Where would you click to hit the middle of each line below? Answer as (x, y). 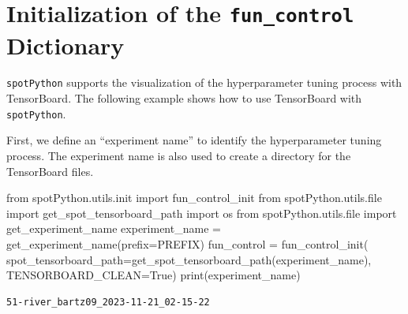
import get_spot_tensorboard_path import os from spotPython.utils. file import (202, 213)
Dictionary (66, 45)
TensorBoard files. (50, 171)
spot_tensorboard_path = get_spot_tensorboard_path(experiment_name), (189, 259)
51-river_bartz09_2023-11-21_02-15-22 (108, 302)
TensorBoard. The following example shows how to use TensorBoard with (184, 98)
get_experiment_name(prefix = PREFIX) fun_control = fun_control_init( (187, 243)
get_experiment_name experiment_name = (114, 228)
